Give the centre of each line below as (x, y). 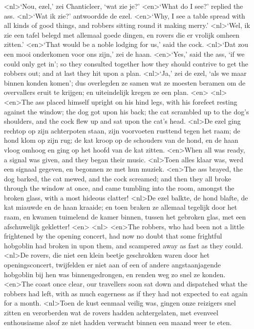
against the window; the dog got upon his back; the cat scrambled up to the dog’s (127, 111)
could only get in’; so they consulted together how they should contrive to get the (126, 63)
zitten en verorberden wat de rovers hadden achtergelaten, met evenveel (111, 312)
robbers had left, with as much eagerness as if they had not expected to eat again (126, 293)
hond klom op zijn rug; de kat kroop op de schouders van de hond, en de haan (121, 140)
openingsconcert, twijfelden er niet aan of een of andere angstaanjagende (113, 265)
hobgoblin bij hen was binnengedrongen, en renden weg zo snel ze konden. (115, 274)
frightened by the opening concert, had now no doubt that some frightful (113, 236)
